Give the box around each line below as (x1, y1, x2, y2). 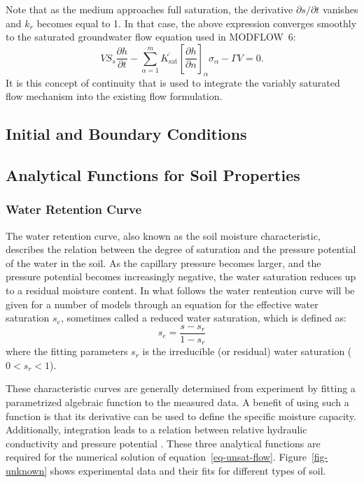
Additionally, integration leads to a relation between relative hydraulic (6, 422, 307, 437)
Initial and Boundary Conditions (6, 123, 247, 145)
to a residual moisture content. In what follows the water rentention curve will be (6, 282, 355, 297)
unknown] (6, 463, 48, 477)
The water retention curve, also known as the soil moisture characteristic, (6, 228, 321, 243)
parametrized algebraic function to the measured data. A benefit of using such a (6, 395, 349, 409)
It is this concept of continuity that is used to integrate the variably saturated (6, 75, 340, 89)
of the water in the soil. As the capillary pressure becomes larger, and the (6, 255, 321, 270)
